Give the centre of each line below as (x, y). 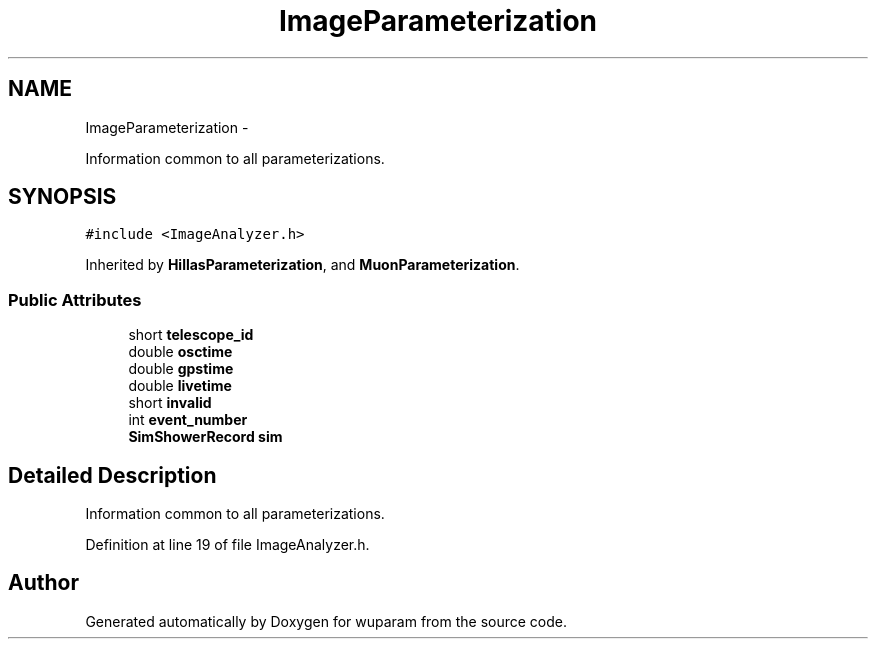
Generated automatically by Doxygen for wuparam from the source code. (326, 621)
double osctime (180, 352)
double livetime (180, 386)
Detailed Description (112, 475)
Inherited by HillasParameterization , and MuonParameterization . (302, 265)
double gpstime (181, 369)
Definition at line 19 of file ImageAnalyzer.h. (227, 545)
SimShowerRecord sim (205, 437)
